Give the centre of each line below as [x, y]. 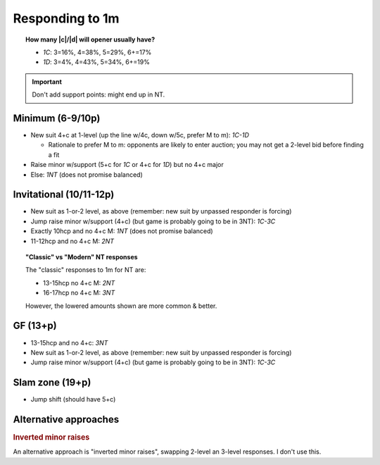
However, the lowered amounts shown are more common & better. [121, 306]
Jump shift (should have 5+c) [73, 399]
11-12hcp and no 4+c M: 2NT [72, 241]
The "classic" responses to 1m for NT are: [86, 270]
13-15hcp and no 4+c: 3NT [69, 342]
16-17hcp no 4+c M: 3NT [79, 293]
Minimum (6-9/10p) [57, 118]
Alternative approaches [66, 420]
